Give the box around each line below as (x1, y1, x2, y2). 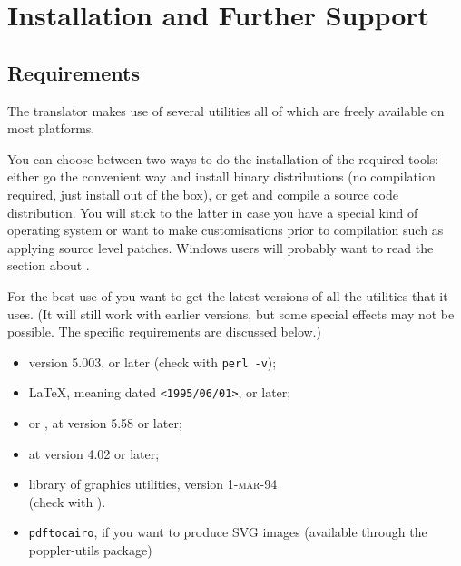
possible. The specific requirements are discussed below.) (7, 322, 321, 341)
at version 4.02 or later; (28, 444, 160, 463)
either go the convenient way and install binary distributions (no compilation (7, 167, 436, 186)
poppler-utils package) (28, 541, 152, 560)
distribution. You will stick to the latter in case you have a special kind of (7, 202, 418, 221)
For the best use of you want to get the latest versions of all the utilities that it (7, 286, 448, 305)
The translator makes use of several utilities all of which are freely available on (7, 101, 445, 120)
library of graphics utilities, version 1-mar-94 (28, 474, 278, 493)
